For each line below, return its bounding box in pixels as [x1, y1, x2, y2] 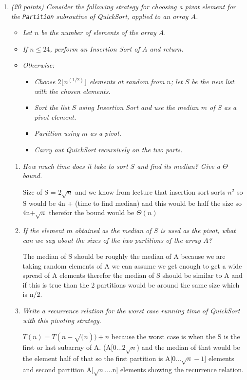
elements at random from [89, 76, 165, 87]
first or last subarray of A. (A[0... [22, 342, 122, 352]
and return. [150, 43, 184, 54]
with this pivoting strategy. [22, 315, 101, 325]
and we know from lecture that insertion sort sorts [75, 186, 226, 197]
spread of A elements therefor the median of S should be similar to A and [22, 270, 243, 280]
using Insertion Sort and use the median [78, 102, 199, 112]
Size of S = [22, 186, 56, 197]
